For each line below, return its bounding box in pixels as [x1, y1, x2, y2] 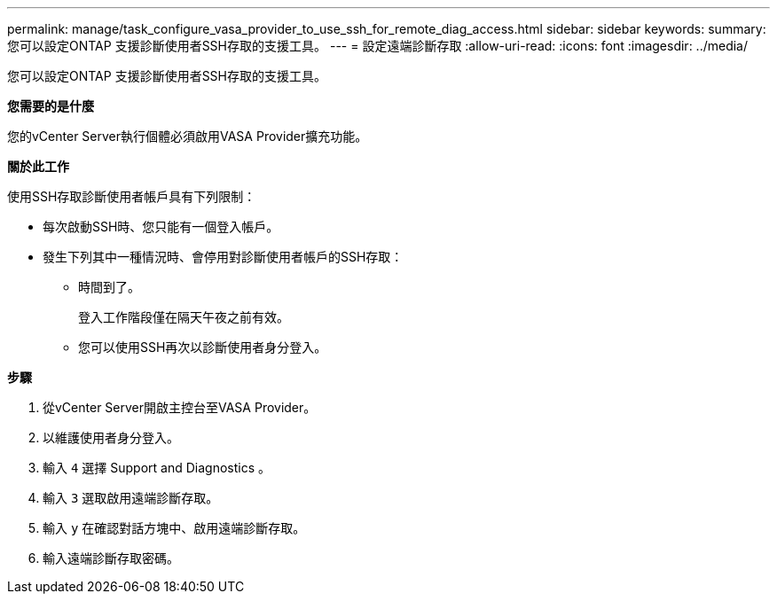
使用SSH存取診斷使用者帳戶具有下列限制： [7, 189, 256, 204]
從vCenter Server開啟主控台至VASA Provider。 [43, 400, 317, 415]
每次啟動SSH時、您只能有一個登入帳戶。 [43, 219, 279, 234]
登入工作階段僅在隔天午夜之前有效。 [78, 309, 289, 324]
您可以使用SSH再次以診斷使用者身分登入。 [78, 340, 327, 355]
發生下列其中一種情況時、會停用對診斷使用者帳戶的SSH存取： [43, 249, 404, 264]
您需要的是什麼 [7, 98, 94, 113]
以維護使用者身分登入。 [43, 430, 179, 445]
